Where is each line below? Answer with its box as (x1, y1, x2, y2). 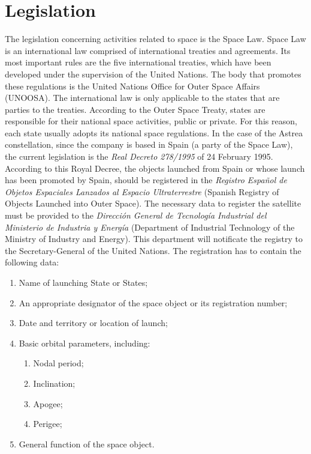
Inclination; (33, 377, 76, 389)
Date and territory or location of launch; (19, 316, 168, 329)
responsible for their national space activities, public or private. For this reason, (5, 115, 297, 127)
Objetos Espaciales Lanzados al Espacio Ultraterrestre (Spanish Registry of (5, 185, 279, 198)
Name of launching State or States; (19, 276, 148, 288)
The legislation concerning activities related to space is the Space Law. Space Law (5, 32, 306, 45)
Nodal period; (33, 357, 84, 369)
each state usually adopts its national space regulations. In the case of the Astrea (5, 126, 303, 139)
